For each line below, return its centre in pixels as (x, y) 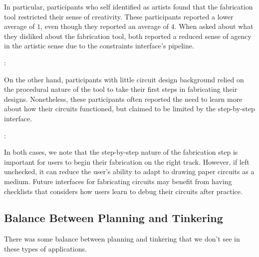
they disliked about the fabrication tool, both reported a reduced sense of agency (128, 36)
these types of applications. (45, 248)
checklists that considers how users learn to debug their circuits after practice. (123, 191)
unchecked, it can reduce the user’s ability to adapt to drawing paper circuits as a (129, 171)
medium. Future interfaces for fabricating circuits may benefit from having (118, 181)
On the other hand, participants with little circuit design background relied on (124, 79)
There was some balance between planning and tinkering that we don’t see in (122, 239)
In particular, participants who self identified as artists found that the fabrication (129, 6)
